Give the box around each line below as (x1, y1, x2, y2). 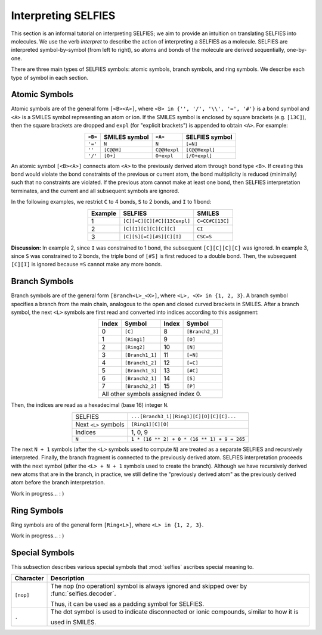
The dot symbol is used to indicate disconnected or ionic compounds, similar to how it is (51, 608, 299, 616)
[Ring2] (124, 344, 145, 350)
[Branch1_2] (124, 359, 157, 366)
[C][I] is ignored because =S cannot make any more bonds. (11, 261, 162, 268)
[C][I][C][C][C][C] (123, 226, 176, 232)
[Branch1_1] (124, 351, 157, 358)
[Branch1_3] (124, 367, 157, 373)
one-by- (286, 46, 307, 54)
